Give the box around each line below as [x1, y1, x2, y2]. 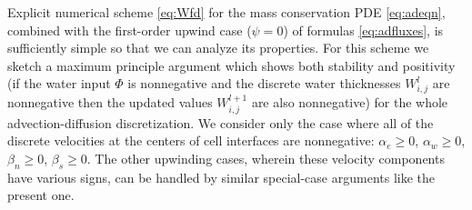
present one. [7, 185, 75, 205]
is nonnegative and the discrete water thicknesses [127, 74, 401, 93]
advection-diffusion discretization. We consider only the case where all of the [7, 113, 434, 132]
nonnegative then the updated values [7, 93, 213, 112]
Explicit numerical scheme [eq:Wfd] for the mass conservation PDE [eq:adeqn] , [7, 3, 446, 21]
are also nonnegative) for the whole [251, 93, 448, 112]
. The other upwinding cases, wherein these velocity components [86, 148, 445, 167]
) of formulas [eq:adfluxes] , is [283, 20, 444, 39]
